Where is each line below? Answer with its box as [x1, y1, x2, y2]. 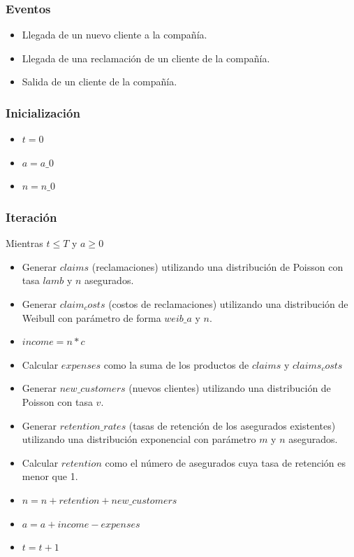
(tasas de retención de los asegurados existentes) [128, 418, 336, 432]
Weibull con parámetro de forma [22, 310, 161, 325]
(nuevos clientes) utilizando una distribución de [128, 381, 331, 395]
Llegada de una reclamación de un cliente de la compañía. [22, 50, 270, 65]
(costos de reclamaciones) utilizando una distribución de [108, 297, 348, 311]
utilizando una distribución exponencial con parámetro [22, 432, 256, 446]
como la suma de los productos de [103, 357, 249, 372]
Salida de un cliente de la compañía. [22, 74, 177, 89]
